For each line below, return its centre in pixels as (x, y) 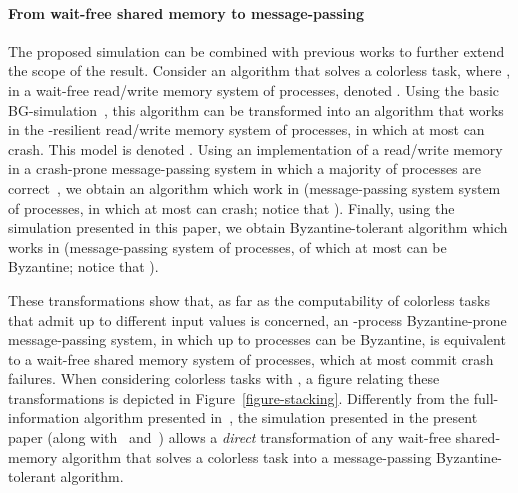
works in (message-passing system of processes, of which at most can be (227, 246)
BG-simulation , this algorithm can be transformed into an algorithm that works (256, 109)
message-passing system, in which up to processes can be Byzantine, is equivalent (257, 339)
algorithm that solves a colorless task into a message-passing (247, 456)
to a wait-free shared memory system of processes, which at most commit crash (251, 358)
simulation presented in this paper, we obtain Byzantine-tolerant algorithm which (258, 227)
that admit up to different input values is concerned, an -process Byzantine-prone (257, 319)
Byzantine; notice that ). (83, 266)
